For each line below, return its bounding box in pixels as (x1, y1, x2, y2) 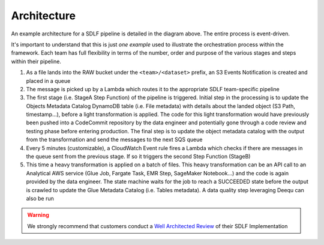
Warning (27, 211, 49, 219)
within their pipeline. (11, 58, 61, 65)
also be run (26, 195, 54, 202)
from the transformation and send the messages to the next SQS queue (26, 136, 203, 144)
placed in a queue (26, 77, 71, 84)
